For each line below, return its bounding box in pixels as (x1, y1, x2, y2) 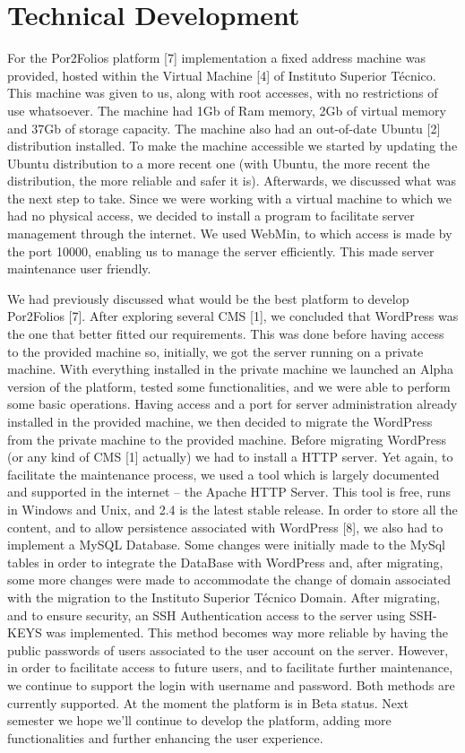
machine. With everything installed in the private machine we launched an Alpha (7, 359, 453, 378)
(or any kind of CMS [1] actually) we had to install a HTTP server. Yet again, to (7, 447, 453, 466)
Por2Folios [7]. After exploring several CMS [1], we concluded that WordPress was (7, 307, 459, 325)
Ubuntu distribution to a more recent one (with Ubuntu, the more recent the (7, 153, 430, 172)
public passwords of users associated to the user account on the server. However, (7, 640, 449, 659)
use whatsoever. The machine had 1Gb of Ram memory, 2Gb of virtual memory (7, 100, 446, 119)
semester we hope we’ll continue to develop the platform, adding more (7, 711, 392, 730)
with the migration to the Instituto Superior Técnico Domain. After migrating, (7, 587, 441, 606)
